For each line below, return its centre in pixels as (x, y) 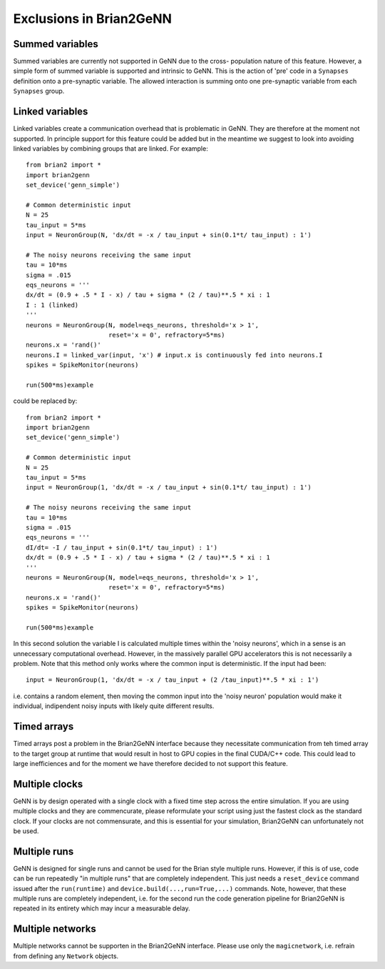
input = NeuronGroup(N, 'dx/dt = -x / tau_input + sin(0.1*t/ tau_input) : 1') (169, 235)
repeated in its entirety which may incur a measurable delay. (102, 908)
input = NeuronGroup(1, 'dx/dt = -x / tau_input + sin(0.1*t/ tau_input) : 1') (169, 487)
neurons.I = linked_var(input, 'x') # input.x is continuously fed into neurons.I (174, 355)
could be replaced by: (45, 401)
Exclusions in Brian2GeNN (93, 19)
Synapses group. (39, 91)
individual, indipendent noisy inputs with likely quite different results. (114, 706)
